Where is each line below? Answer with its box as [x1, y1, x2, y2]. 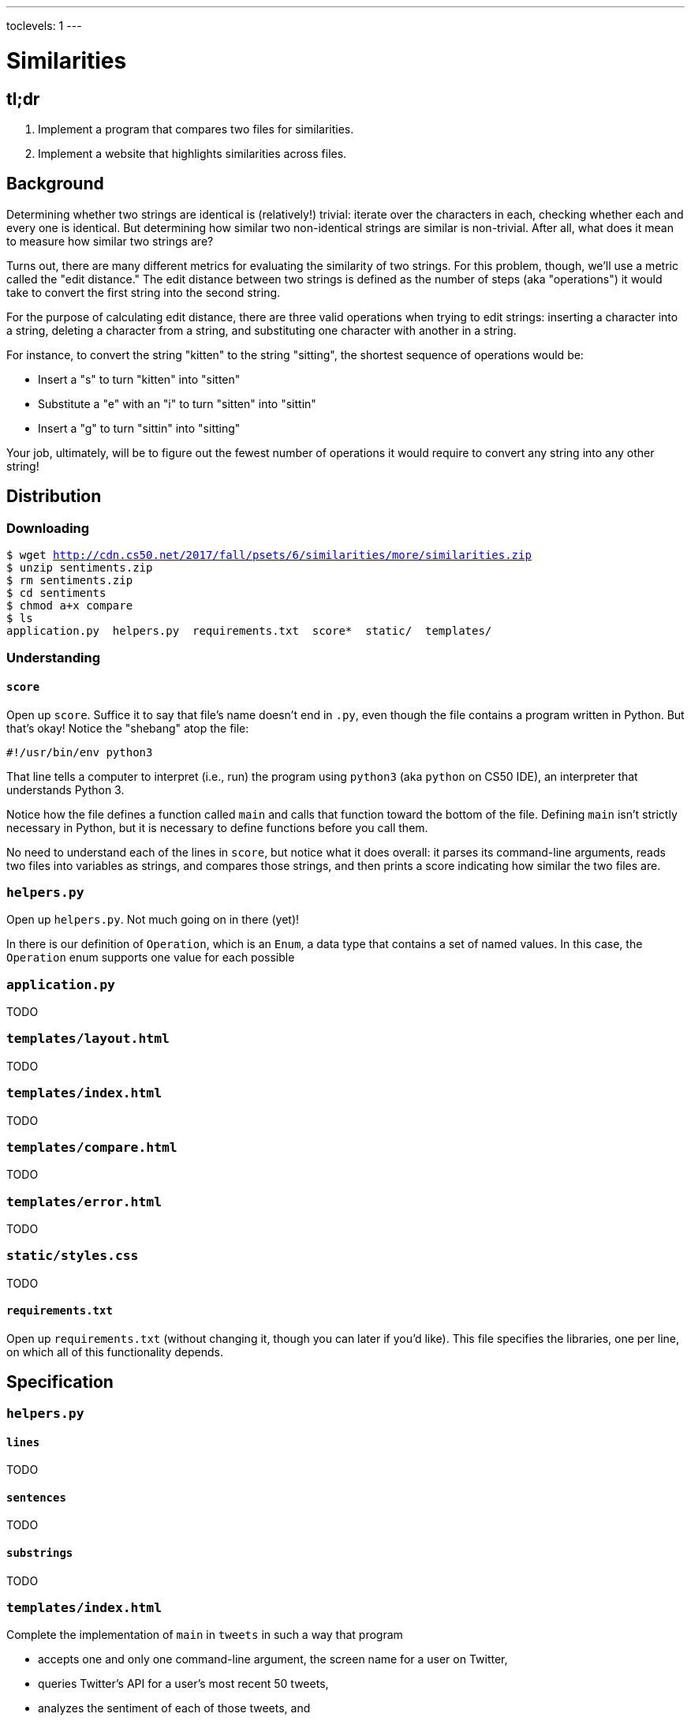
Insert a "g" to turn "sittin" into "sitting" [38, 421, 241, 435]
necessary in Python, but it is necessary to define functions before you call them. [6, 820, 428, 834]
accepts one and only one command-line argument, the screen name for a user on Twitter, [38, 1652, 508, 1667]
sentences [6, 1490, 66, 1504]
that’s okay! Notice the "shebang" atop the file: [6, 721, 249, 735]
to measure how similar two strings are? [6, 234, 214, 248]
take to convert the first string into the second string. [6, 285, 281, 299]
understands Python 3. [6, 782, 125, 797]
